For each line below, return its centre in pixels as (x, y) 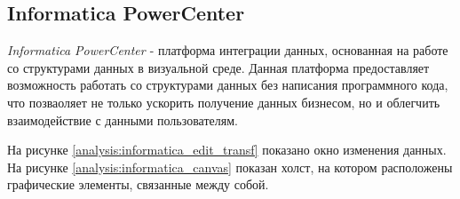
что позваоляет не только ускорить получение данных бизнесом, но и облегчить (224, 102)
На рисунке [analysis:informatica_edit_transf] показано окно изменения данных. (227, 150)
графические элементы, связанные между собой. (138, 184)
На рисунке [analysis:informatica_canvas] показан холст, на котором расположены (230, 167)
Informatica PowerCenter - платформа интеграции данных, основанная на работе (228, 50)
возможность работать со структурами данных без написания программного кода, (228, 85)
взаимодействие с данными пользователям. (123, 119)
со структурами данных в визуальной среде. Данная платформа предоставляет (218, 67)
